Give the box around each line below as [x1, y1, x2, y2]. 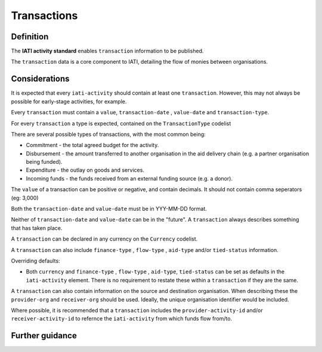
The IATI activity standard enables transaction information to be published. [11, 48, 204, 55]
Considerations [11, 74, 70, 84]
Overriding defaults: [11, 257, 60, 264]
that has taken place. [11, 224, 63, 232]
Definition [11, 32, 49, 42]
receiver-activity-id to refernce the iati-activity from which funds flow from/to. [11, 315, 233, 322]
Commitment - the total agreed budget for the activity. [26, 142, 159, 149]
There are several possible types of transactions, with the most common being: [11, 130, 206, 138]
